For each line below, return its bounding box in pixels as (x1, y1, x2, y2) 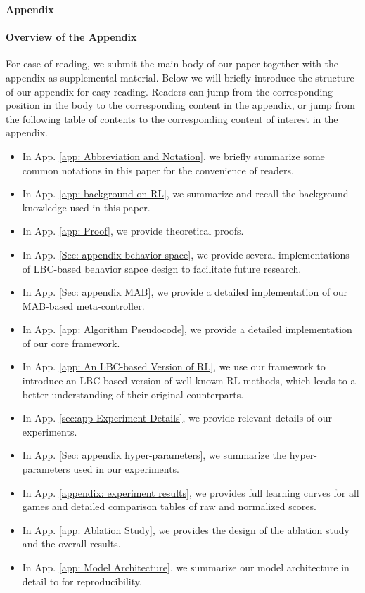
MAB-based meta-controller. (22, 298, 145, 313)
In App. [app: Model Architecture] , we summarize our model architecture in (22, 560, 350, 575)
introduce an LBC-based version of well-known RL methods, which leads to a (22, 373, 356, 388)
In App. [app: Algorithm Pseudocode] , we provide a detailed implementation (22, 322, 352, 337)
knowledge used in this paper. (22, 200, 151, 214)
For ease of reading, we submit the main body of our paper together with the (6, 56, 339, 71)
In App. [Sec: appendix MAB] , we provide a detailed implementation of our (22, 285, 348, 299)
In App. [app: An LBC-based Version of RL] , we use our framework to (22, 359, 326, 374)
